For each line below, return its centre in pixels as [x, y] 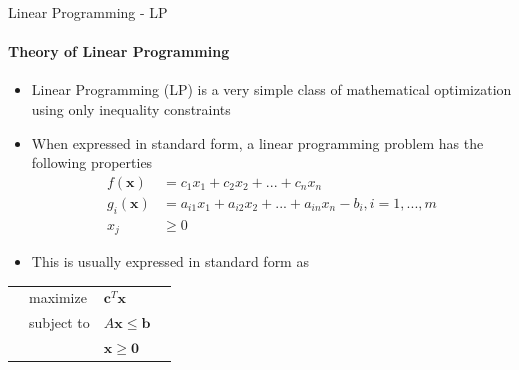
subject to [59, 322]
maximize [58, 297]
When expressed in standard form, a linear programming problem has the [257, 142]
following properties [92, 162]
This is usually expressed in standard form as [170, 261]
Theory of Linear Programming [119, 51]
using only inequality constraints [131, 108]
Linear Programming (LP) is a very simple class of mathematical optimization [271, 89]
